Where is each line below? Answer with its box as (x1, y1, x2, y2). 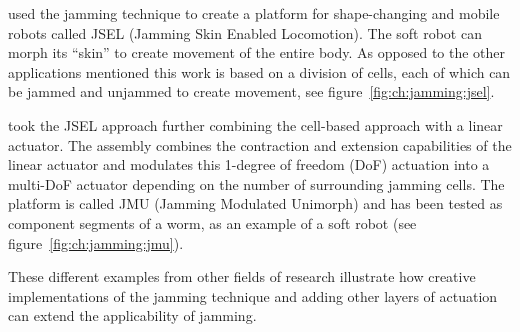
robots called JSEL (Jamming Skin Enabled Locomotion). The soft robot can (8, 22, 482, 43)
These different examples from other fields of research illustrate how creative (8, 266, 476, 287)
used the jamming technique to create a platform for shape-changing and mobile (8, 3, 500, 23)
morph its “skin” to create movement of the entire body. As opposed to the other (8, 42, 506, 63)
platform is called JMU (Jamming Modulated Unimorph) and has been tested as (8, 193, 503, 214)
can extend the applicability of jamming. (8, 305, 257, 326)
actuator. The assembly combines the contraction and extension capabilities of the (8, 134, 512, 155)
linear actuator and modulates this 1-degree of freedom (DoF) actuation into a (8, 154, 490, 175)
